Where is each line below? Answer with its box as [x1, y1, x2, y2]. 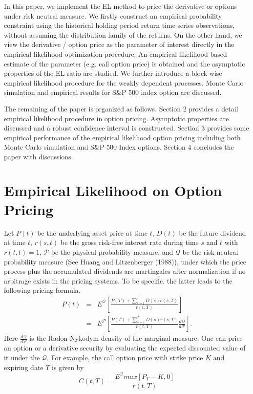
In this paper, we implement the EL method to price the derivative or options [4, 1, 237, 11]
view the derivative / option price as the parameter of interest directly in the [4, 39, 234, 49]
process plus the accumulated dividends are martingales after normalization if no [4, 266, 246, 276]
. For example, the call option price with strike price [46, 352, 203, 362]
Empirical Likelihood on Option [4, 180, 222, 200]
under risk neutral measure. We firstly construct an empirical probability [4, 10, 222, 21]
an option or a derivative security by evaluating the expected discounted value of [4, 343, 246, 353]
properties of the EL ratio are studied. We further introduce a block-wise [4, 68, 222, 78]
